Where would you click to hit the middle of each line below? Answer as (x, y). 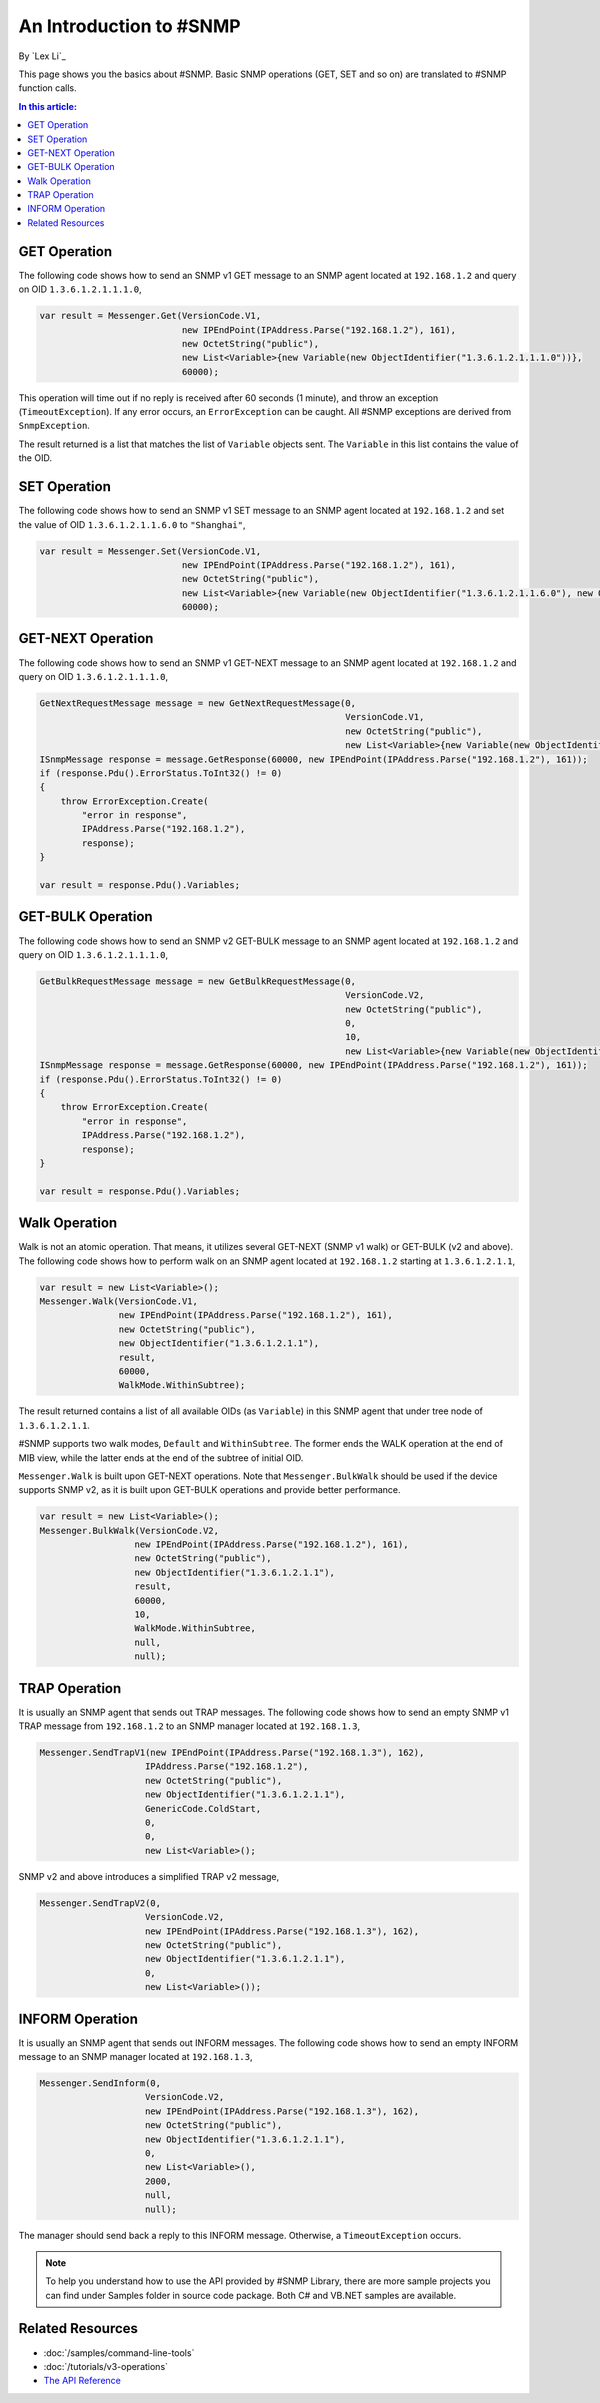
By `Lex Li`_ (42, 56)
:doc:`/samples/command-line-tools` (119, 2352)
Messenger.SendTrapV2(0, (100, 1903)
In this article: (47, 106)
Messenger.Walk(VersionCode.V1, (119, 1301)
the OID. (35, 458)
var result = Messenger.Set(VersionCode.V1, (150, 551)
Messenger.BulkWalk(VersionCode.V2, (129, 1530)
